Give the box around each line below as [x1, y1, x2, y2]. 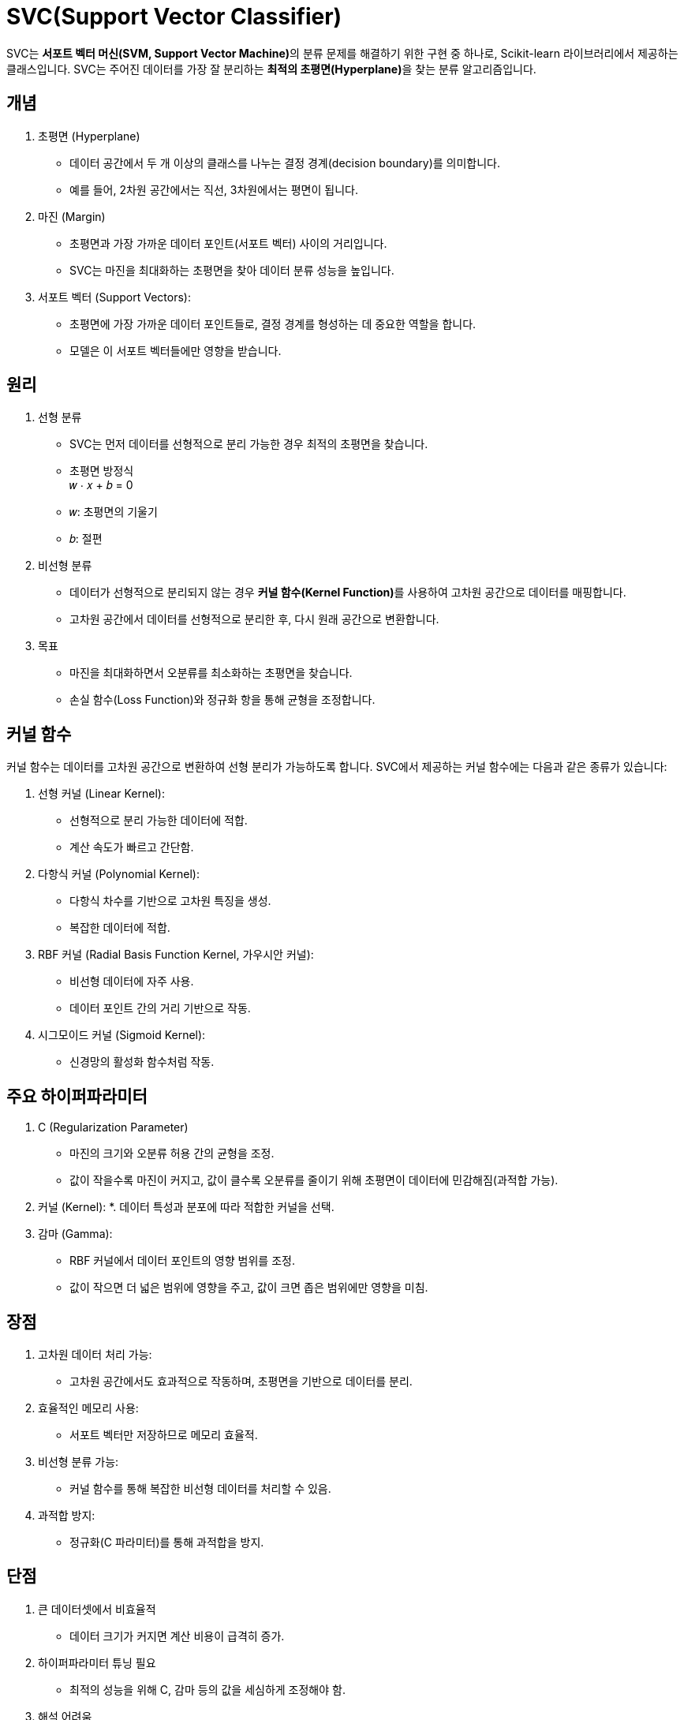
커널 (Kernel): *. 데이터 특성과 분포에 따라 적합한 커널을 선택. [38, 1200, 335, 1214]
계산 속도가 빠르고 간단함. [69, 840, 194, 854]
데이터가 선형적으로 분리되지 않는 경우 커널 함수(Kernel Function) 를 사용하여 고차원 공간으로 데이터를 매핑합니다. [69, 585, 626, 600]
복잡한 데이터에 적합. [69, 921, 170, 935]
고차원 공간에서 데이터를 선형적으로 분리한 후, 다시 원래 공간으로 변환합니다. [69, 612, 439, 626]
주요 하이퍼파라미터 [6, 1086, 148, 1106]
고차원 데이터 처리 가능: [38, 1347, 152, 1361]
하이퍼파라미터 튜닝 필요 [38, 1655, 156, 1670]
